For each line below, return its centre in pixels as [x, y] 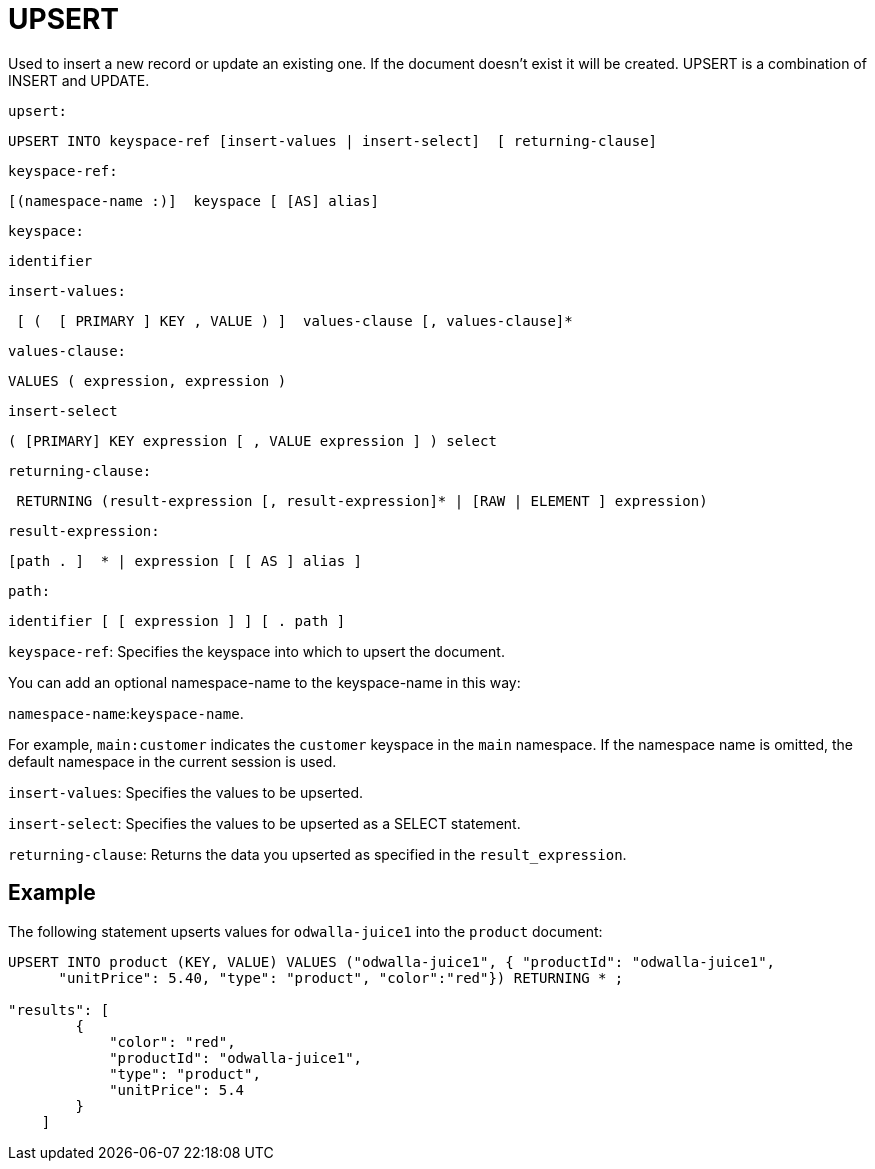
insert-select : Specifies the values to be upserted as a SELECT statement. [264, 823]
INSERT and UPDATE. [79, 80]
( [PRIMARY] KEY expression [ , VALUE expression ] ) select [252, 440]
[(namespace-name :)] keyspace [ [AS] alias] [193, 200]
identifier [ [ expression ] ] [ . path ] [177, 620]
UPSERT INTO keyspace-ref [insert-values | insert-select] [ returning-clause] [333, 140]
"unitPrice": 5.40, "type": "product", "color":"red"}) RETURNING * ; [341, 977]
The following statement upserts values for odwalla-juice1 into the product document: [305, 931]
